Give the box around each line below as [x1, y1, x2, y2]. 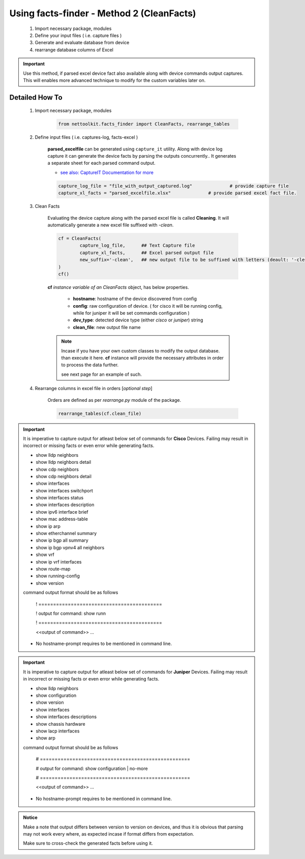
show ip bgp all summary [36, 537, 88, 544]
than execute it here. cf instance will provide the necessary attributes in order [61, 355, 224, 361]
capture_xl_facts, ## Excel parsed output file [79, 250, 214, 255]
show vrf [36, 552, 54, 558]
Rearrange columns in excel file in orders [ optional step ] [35, 386, 152, 392]
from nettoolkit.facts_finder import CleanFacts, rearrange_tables [58, 121, 230, 127]
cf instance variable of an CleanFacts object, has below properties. [47, 284, 189, 290]
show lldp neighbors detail [36, 459, 91, 465]
